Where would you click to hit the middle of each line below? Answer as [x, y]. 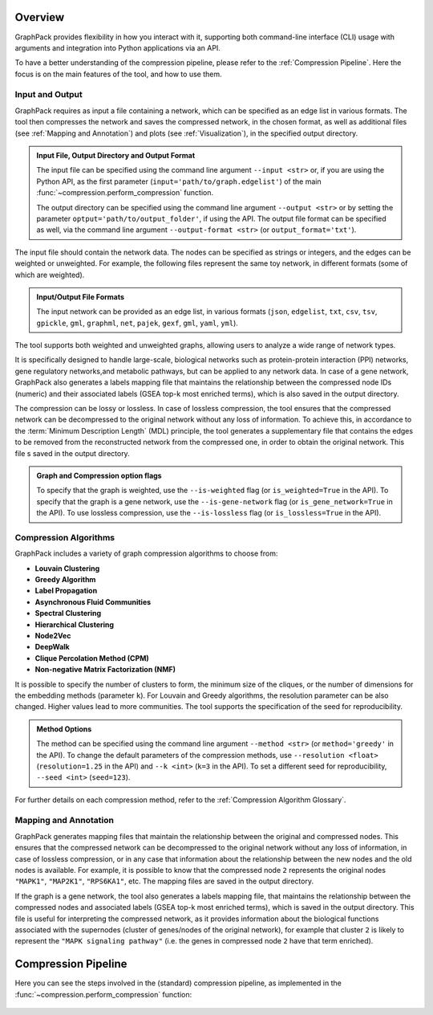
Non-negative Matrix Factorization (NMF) [105, 670]
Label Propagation [66, 591]
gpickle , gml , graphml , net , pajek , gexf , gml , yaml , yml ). [137, 323]
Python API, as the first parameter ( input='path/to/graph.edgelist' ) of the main [179, 181]
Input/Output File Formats [80, 296]
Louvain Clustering [67, 568]
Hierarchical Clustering [75, 624]
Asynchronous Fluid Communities [93, 601]
